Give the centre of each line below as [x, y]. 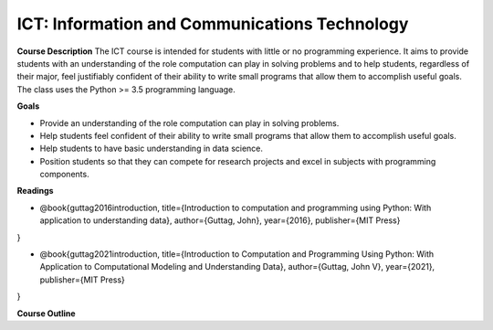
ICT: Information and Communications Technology [213, 24]
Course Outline [47, 313]
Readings [35, 191]
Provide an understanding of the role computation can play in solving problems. [189, 122]
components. [65, 175]
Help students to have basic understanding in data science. [152, 149]
